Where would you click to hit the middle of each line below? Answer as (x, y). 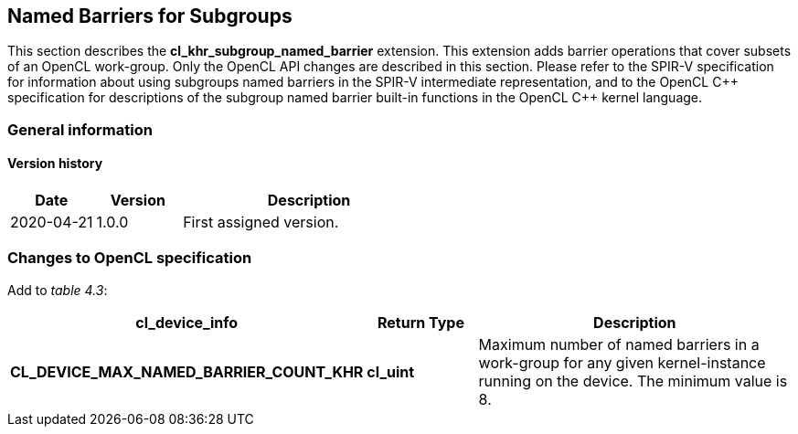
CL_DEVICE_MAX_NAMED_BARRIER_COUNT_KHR (187, 371)
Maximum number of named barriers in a (619, 344)
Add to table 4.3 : (58, 290)
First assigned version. (261, 222)
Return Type (420, 322)
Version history (55, 164)
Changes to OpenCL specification (130, 258)
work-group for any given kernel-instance (622, 362)
